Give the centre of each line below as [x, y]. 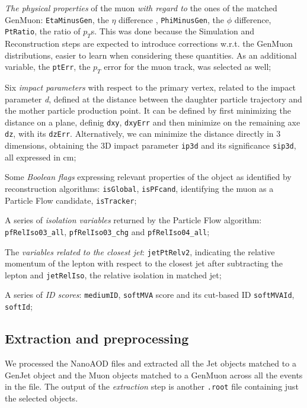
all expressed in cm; [41, 157]
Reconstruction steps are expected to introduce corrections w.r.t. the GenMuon [149, 44]
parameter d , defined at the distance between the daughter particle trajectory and [153, 99]
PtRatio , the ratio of [43, 31]
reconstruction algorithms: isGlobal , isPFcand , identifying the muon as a [139, 188]
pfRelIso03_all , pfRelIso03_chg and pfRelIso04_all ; [107, 231]
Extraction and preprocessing [97, 338]
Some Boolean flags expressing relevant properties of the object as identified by [148, 177]
